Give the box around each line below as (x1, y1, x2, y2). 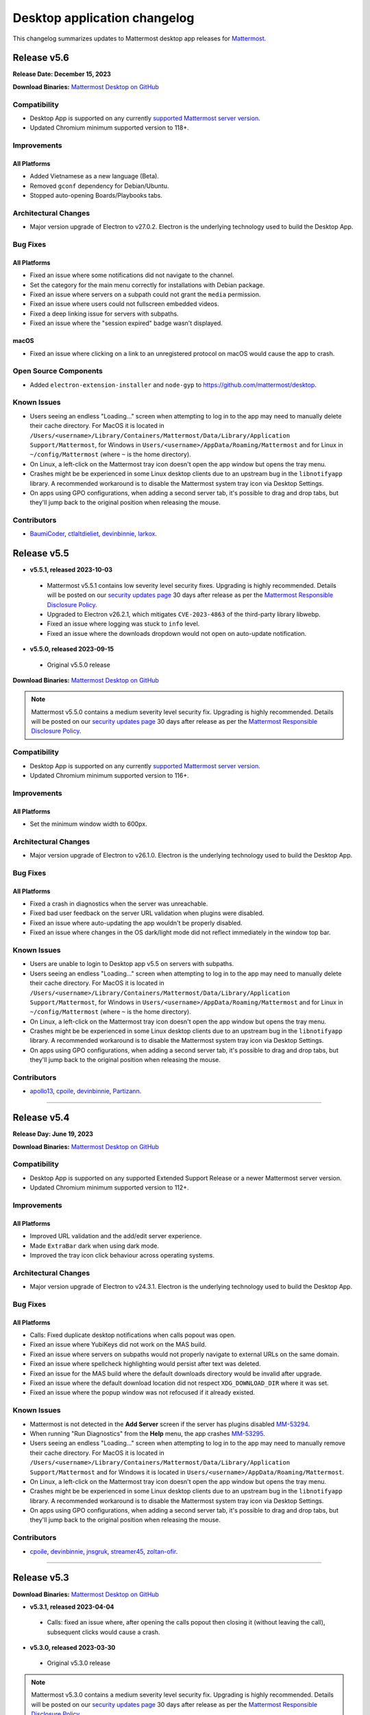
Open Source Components (12, 366, 103, 376)
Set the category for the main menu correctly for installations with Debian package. (29, 281, 265, 289)
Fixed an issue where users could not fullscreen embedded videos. (29, 300, 219, 308)
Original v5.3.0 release (47, 1659, 111, 1667)
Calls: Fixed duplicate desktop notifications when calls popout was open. (29, 1331, 236, 1339)
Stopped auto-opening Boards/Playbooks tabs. (29, 191, 163, 200)
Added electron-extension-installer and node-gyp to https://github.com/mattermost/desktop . (29, 381, 317, 389)
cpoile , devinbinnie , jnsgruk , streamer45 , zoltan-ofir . (29, 1547, 178, 1555)
